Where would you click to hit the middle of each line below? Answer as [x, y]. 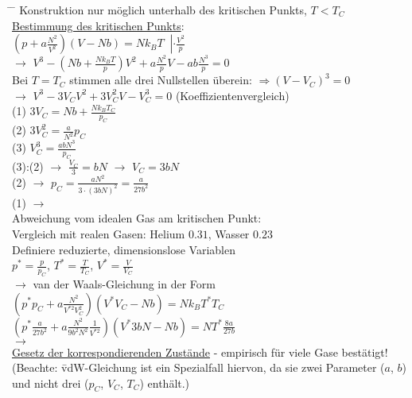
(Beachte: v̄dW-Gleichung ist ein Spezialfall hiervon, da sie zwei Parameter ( [198, 367]
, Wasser [229, 233]
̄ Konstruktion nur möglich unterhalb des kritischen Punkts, [159, 10]
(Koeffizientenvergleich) [232, 95]
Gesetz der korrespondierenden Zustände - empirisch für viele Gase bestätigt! [200, 352]
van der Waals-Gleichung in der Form [124, 283]
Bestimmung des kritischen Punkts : [98, 25]
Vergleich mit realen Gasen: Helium [99, 233]
